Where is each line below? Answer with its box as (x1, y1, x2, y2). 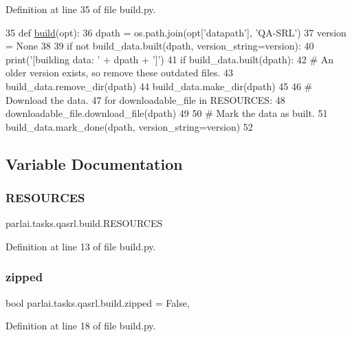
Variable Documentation (5, 153, 183, 174)
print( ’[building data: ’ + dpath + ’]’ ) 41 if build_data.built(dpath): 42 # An (5, 52, 334, 66)
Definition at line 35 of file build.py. (5, 2, 156, 16)
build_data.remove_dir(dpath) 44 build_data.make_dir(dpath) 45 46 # (5, 78, 313, 93)
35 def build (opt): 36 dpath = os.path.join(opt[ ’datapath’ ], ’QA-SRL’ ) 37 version (5, 25, 346, 39)
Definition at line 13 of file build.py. (5, 239, 156, 253)
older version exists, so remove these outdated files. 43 (5, 65, 234, 80)
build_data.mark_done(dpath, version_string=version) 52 (5, 119, 253, 133)
